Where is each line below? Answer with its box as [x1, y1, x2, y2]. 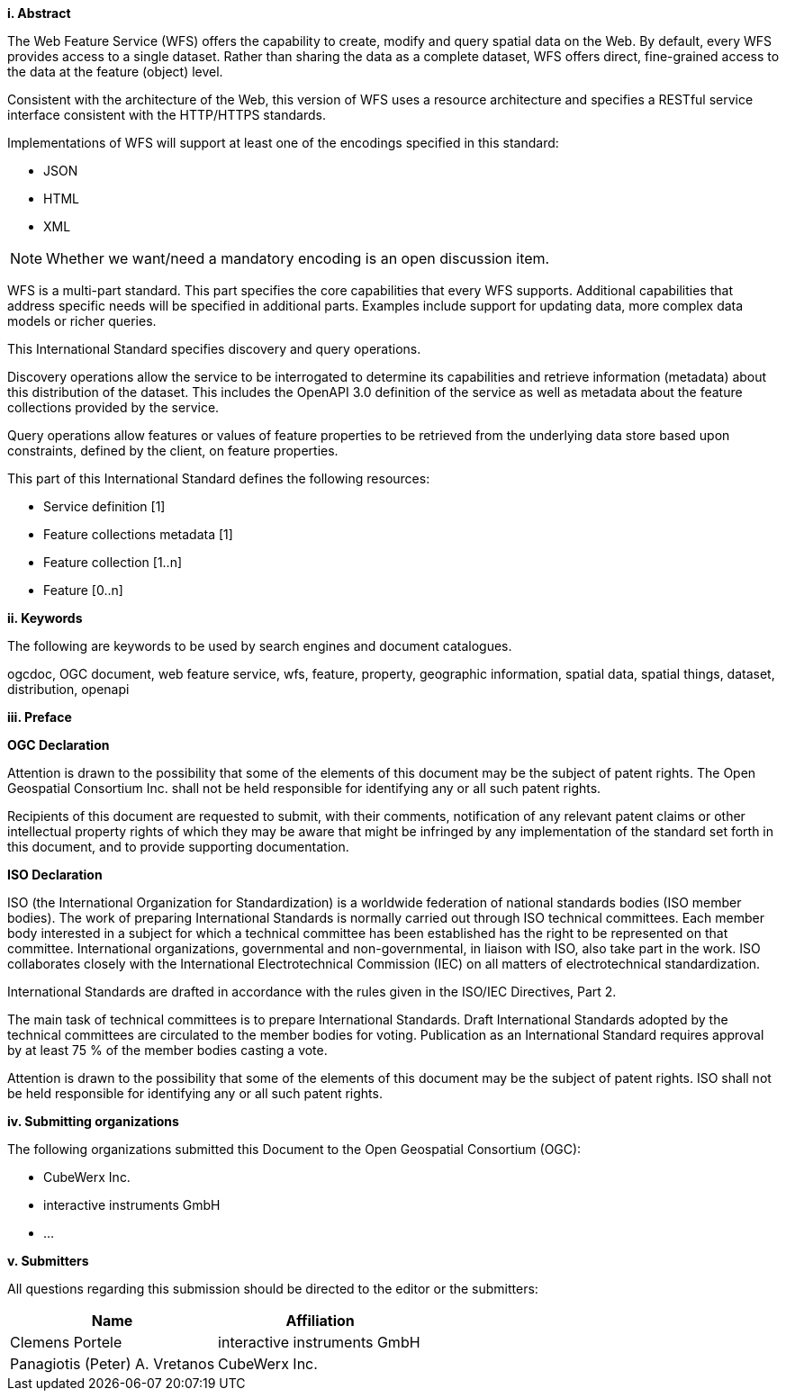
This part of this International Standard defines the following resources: [7, 471, 430, 486]
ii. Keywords [7, 610, 83, 626]
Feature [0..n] [43, 582, 123, 598]
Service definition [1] [43, 499, 166, 514]
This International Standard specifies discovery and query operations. [7, 341, 421, 356]
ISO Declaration [7, 867, 103, 882]
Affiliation [285, 1312, 355, 1330]
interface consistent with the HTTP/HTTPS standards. [7, 107, 326, 122]
